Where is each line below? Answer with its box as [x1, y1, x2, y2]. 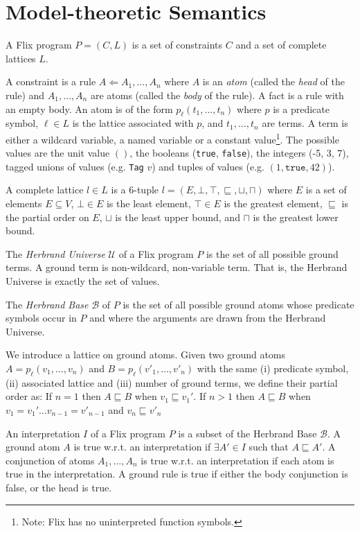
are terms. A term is [262, 116, 348, 130]
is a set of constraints [132, 37, 223, 52]
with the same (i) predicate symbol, [197, 360, 349, 375]
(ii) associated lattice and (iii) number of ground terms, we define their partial [6, 375, 338, 390]
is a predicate [273, 101, 330, 116]
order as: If [6, 389, 53, 403]
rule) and [6, 87, 45, 102]
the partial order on [6, 209, 89, 224]
